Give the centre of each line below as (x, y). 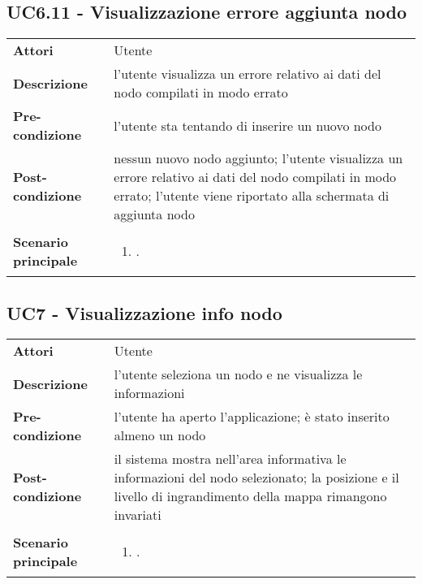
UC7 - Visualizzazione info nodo (144, 312)
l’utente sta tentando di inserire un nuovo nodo (248, 125)
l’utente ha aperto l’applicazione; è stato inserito (252, 417)
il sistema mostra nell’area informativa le (230, 459)
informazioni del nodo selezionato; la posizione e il (256, 478)
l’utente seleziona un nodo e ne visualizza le (238, 374)
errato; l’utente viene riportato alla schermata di (252, 196)
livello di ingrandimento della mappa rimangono (250, 496)
